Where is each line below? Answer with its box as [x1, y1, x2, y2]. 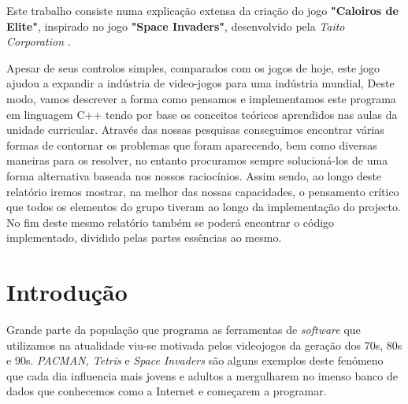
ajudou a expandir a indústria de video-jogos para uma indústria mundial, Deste [6, 75, 395, 91]
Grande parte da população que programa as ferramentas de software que [6, 321, 361, 338]
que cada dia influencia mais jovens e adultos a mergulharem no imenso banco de [6, 367, 398, 384]
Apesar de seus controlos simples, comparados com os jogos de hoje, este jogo [6, 59, 380, 76]
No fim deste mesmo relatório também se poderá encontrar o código [6, 213, 335, 230]
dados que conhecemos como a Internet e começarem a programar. [6, 383, 327, 399]
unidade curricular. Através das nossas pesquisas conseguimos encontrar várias [6, 121, 384, 138]
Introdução [6, 276, 128, 308]
